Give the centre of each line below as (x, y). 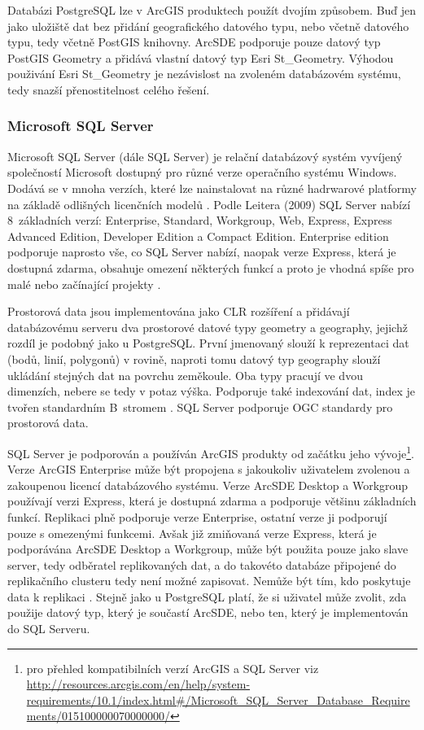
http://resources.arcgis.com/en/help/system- (138, 684)
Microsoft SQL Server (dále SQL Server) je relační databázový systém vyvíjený (205, 156)
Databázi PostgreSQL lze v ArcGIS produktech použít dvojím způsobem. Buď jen (212, 10)
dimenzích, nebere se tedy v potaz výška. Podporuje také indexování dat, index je (211, 391)
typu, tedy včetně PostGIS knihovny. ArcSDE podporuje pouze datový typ (194, 42)
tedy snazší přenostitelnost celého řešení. (109, 89)
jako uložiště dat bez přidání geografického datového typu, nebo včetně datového (208, 26)
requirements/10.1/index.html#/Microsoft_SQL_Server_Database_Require (218, 699)
